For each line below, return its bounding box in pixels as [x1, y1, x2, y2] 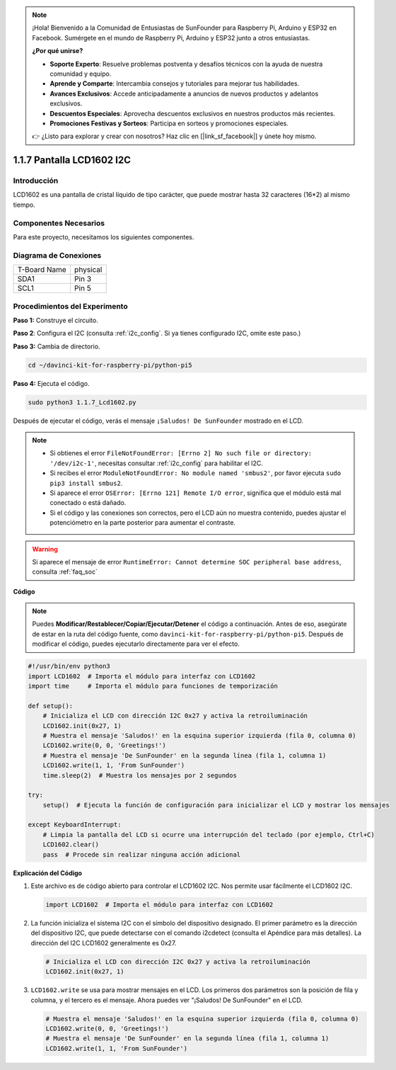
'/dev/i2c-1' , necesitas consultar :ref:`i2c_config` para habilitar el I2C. [49, 459, 263, 467]
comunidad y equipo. [49, 69, 112, 78]
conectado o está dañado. [49, 499, 127, 507]
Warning [32, 545, 58, 553]
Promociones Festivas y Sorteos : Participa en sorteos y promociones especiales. [49, 119, 289, 127]
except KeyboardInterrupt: [28, 821, 122, 829]
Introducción [13, 176, 59, 186]
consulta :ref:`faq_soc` [32, 567, 98, 576]
